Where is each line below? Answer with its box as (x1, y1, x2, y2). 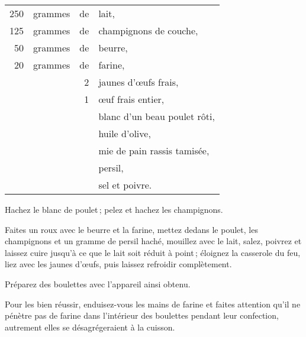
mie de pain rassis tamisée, (98, 144, 210, 157)
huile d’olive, (98, 127, 151, 140)
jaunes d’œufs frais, (98, 75, 179, 89)
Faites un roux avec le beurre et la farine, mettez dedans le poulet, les (5, 223, 258, 235)
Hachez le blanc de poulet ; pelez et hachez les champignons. (5, 203, 223, 215)
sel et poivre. (98, 178, 152, 192)
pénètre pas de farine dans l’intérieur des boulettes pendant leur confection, (5, 309, 279, 322)
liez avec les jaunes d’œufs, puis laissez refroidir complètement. (5, 258, 232, 270)
